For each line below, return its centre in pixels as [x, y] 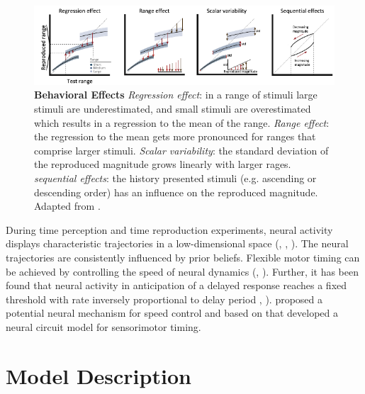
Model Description [99, 375]
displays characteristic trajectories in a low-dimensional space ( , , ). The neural [177, 243]
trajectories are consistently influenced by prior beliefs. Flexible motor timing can [183, 257]
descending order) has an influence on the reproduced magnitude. [176, 192]
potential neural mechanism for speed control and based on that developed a [172, 313]
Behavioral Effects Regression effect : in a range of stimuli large [176, 95]
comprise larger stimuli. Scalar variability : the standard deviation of [181, 150]
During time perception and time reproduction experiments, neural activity [169, 229]
